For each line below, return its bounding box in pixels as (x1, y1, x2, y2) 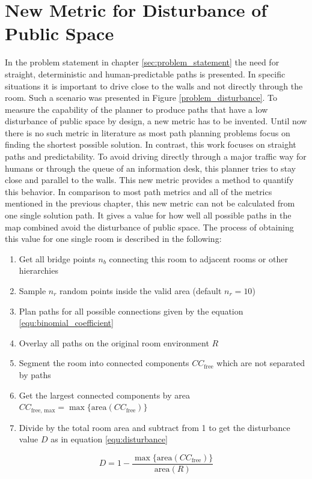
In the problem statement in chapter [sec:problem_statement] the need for (5, 56, 280, 68)
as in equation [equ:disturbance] (50, 433, 168, 445)
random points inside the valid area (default (60, 285, 222, 297)
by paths (19, 368, 51, 381)
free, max (31, 407, 55, 414)
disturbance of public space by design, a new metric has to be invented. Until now (5, 115, 307, 127)
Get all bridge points (19, 252, 96, 265)
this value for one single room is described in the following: (5, 232, 222, 245)
